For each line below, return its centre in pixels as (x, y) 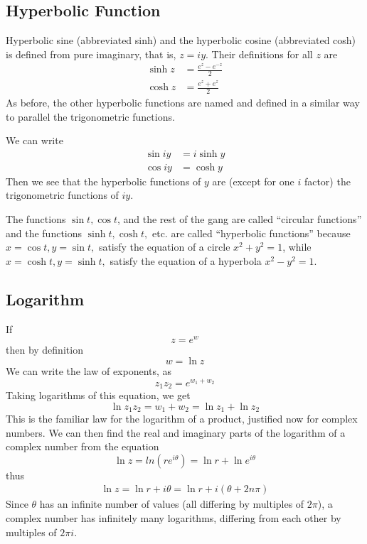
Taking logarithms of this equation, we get (98, 395)
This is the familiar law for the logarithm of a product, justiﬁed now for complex (182, 419)
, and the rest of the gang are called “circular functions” (239, 219)
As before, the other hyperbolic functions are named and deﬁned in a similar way (183, 103)
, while (297, 247)
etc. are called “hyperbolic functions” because (251, 233)
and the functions (44, 233)
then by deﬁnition (44, 350)
